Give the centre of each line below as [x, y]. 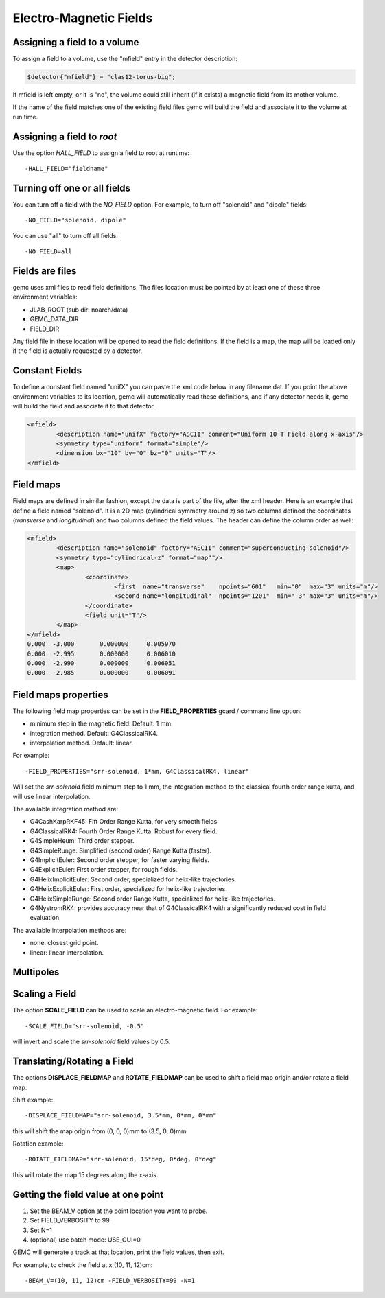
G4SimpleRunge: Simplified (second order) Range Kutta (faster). [121, 850]
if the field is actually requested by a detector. [78, 351]
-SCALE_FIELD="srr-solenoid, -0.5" [85, 1026]
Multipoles [36, 972]
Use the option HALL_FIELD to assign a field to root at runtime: [101, 153]
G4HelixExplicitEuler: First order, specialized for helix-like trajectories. [129, 889]
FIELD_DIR [45, 329]
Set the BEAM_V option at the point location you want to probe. [119, 1211]
